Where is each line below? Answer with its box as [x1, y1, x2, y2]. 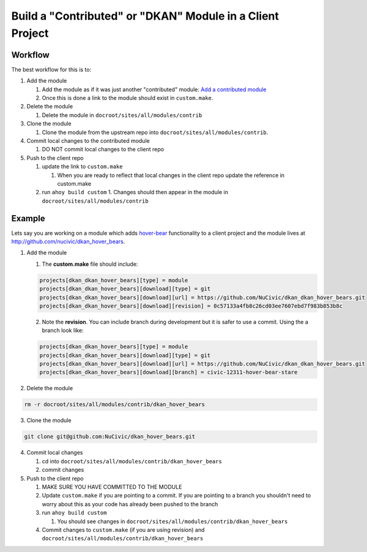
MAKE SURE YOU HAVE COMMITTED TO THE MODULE [42, 483, 182, 490]
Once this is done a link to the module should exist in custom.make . [42, 94, 213, 102]
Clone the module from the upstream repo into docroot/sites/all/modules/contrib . [42, 129, 269, 136]
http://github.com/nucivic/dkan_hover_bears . [11, 238, 125, 245]
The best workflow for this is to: [11, 66, 92, 73]
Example [11, 213, 45, 224]
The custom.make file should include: [42, 260, 138, 268]
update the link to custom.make [42, 163, 123, 170]
